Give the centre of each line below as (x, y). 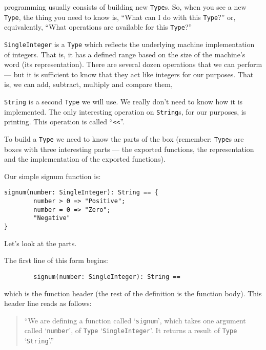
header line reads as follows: (48, 303)
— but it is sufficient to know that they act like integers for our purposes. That (129, 74)
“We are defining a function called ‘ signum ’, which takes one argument (135, 320)
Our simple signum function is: (53, 176)
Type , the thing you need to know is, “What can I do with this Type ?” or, (120, 17)
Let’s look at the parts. (40, 243)
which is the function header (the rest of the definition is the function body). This (133, 293)
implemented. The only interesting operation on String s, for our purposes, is (125, 111)
